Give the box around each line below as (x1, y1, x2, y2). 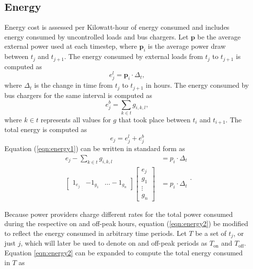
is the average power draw (148, 41, 226, 51)
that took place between (118, 114, 191, 124)
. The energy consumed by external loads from (64, 51, 203, 61)
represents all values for (40, 114, 111, 124)
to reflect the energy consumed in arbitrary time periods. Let (4, 228, 187, 238)
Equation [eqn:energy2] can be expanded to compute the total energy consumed (4, 248, 243, 257)
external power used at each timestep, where (4, 41, 137, 51)
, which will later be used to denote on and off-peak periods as (20, 238, 208, 248)
